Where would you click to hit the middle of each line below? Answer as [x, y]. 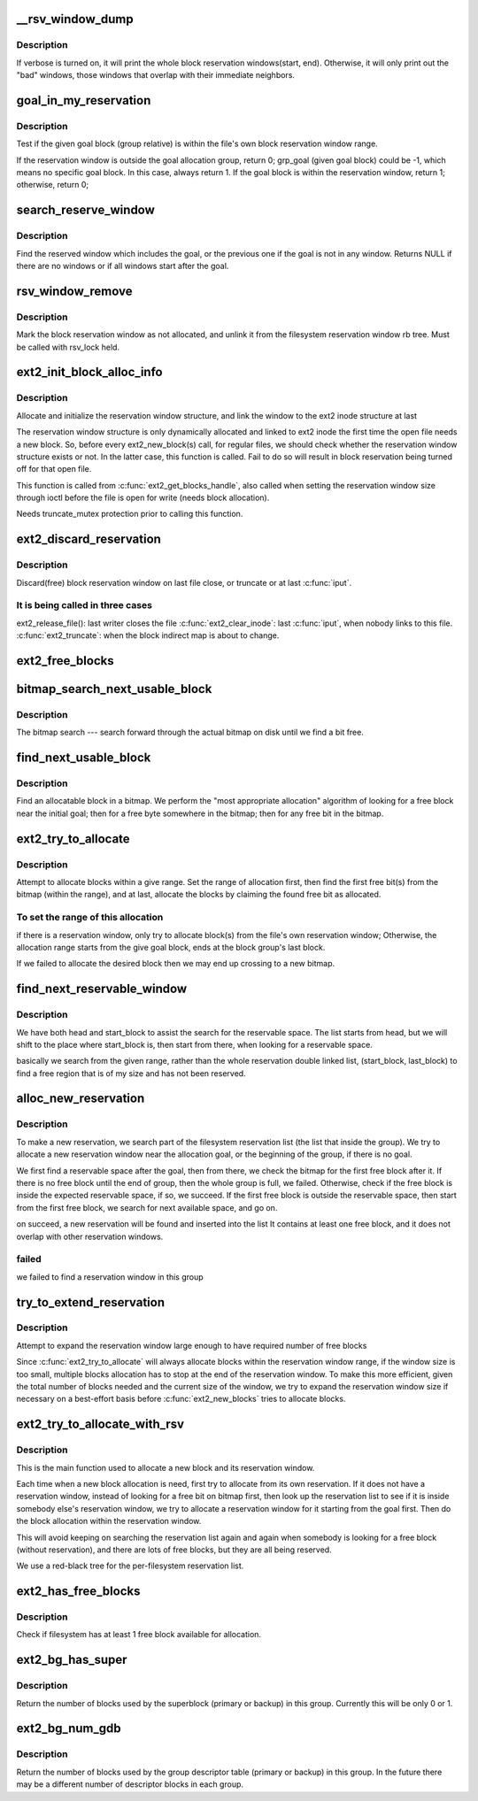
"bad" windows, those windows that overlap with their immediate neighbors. [156, 75]
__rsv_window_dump [75, 19]
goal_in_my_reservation [84, 100]
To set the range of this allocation [90, 918]
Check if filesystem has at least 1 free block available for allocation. [139, 1635]
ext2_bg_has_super [72, 1660]
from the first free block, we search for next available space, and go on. [147, 1207]
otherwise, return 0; [52, 185]
